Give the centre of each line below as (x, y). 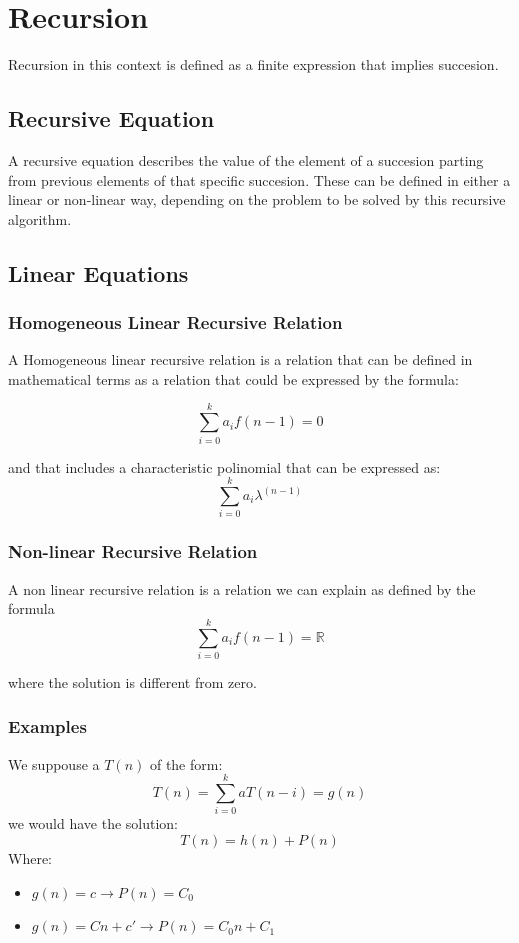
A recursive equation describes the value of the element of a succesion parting (246, 159)
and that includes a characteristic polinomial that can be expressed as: (224, 466)
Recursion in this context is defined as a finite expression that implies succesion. (253, 64)
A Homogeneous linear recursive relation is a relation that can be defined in (240, 359)
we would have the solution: (93, 823)
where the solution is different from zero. (132, 681)
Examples (47, 726)
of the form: (186, 763)
